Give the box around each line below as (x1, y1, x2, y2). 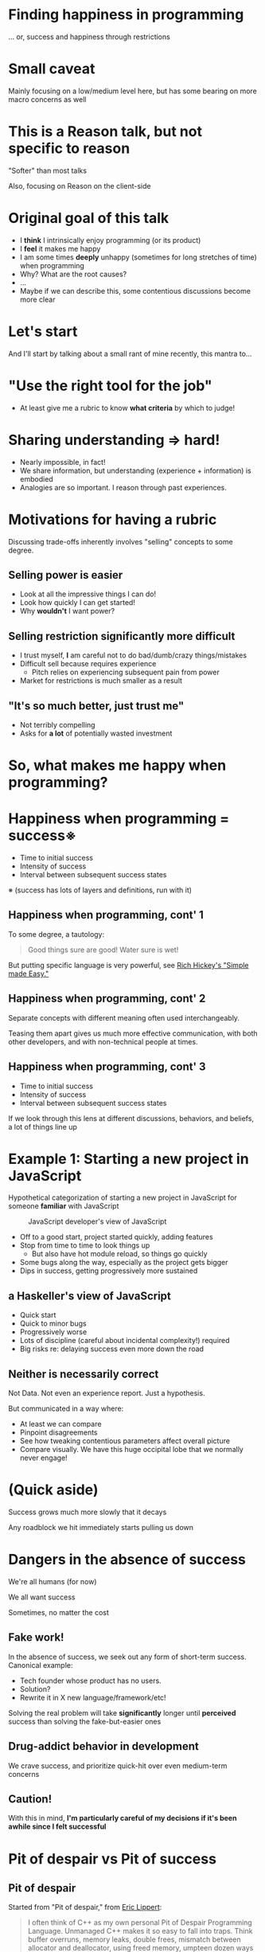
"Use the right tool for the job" (8, 377, 212, 395)
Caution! (8, 1792, 53, 1806)
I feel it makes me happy (19, 244, 101, 253)
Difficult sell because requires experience (19, 659, 157, 669)
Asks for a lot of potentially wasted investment (19, 728, 173, 738)
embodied (19, 474, 53, 483)
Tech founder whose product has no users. (19, 1676, 162, 1685)
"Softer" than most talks (8, 166, 88, 175)
